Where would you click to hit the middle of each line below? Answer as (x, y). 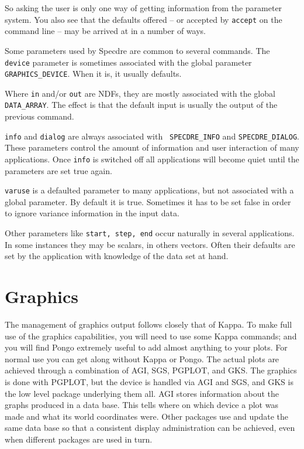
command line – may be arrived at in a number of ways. (105, 31)
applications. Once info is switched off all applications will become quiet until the (152, 159)
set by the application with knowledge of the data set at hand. (117, 256)
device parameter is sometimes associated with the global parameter (128, 62)
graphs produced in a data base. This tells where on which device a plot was (141, 405)
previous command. (39, 116)
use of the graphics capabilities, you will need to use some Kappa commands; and (151, 336)
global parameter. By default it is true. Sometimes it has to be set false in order (148, 201)
